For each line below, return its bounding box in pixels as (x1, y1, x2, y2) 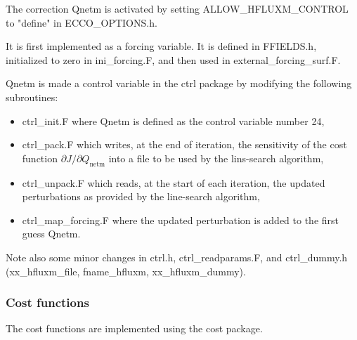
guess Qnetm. (22, 226, 81, 241)
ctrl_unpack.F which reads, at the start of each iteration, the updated (22, 175, 325, 190)
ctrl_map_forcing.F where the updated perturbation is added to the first (22, 212, 339, 227)
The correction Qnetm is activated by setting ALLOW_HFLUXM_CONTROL (6, 1, 349, 15)
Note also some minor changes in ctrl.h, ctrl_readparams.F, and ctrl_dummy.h (6, 249, 348, 264)
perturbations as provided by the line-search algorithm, (22, 189, 260, 204)
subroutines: (6, 89, 58, 104)
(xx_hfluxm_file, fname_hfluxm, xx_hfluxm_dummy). (6, 263, 246, 278)
